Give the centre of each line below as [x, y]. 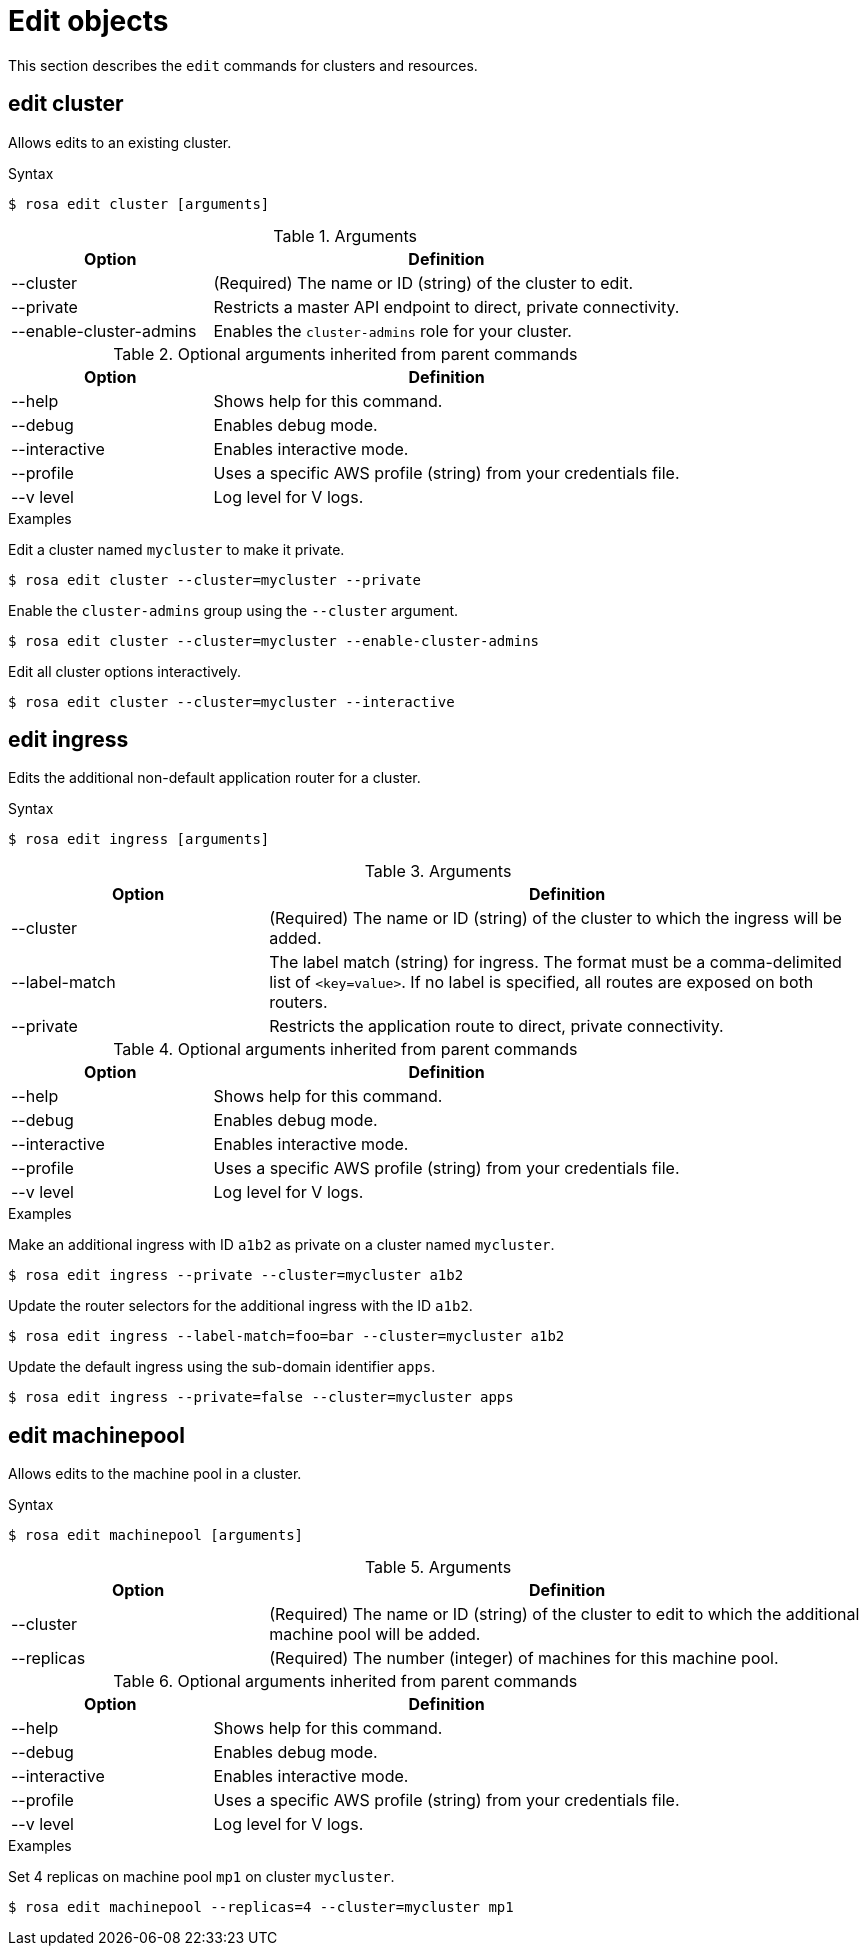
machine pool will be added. [375, 1634]
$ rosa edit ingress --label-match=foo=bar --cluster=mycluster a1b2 [286, 1336]
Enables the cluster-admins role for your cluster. [392, 330]
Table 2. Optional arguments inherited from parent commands [345, 353]
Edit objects [88, 21]
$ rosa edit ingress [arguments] [139, 839]
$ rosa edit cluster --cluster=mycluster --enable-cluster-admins [274, 640]
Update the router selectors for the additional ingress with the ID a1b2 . [240, 1306]
